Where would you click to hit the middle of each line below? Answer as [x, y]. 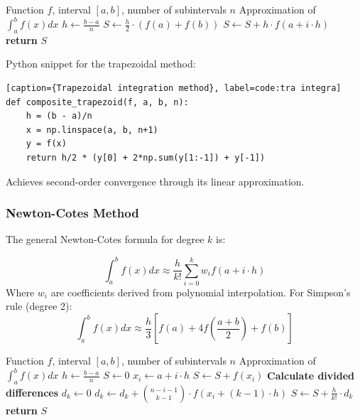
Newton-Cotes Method [72, 213]
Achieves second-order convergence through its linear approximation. [155, 181]
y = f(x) [46, 144]
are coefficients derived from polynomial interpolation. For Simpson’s [201, 292]
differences [32, 392]
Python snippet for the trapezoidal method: [101, 64]
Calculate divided [311, 375]
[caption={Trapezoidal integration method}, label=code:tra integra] [174, 88]
